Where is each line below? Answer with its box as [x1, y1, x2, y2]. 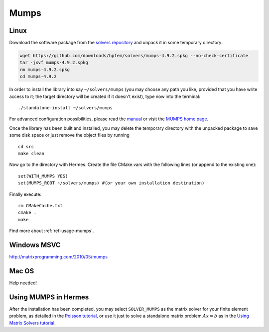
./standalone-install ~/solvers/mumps [18, 105, 113, 110]
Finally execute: [9, 191, 42, 197]
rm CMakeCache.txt [18, 203, 63, 208]
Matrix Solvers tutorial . [9, 320, 56, 326]
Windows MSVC [9, 241, 61, 249]
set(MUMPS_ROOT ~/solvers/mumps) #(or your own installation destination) [18, 180, 205, 186]
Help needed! [9, 280, 37, 286]
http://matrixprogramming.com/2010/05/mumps [9, 253, 108, 259]
